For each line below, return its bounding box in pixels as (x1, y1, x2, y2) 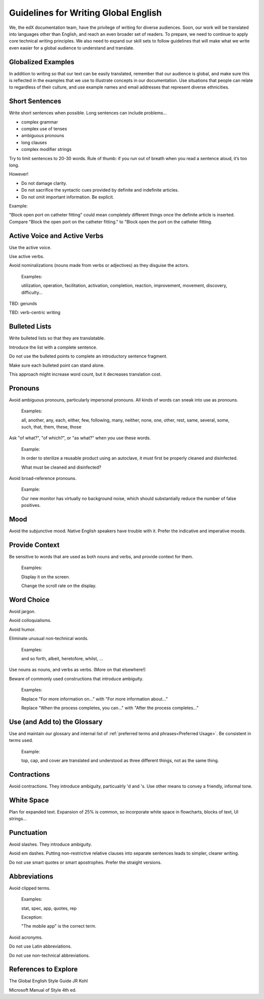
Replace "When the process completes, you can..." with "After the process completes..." (21, 705, 199, 711)
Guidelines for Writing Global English (9, 7, 162, 18)
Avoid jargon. (9, 608, 36, 614)
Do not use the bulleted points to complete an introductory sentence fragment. (9, 353, 168, 359)
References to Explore (9, 965, 78, 974)
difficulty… (21, 289, 43, 295)
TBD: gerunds (9, 301, 37, 307)
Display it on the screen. (21, 573, 70, 580)
